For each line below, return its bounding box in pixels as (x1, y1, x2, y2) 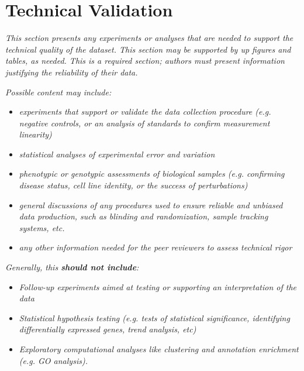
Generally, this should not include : (5, 261, 139, 273)
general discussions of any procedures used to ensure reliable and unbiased (19, 198, 283, 211)
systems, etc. (19, 221, 65, 233)
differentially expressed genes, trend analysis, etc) (19, 323, 196, 335)
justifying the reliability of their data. (5, 66, 138, 78)
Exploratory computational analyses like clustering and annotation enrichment (19, 343, 299, 355)
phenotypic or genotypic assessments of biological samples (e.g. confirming (19, 167, 285, 180)
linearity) (19, 128, 52, 140)
